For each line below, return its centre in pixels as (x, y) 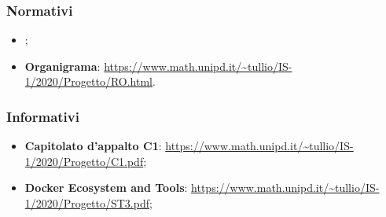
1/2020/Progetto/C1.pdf (84, 161)
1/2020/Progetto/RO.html (89, 81)
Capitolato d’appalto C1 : (93, 146)
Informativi (43, 116)
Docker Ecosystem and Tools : (106, 188)
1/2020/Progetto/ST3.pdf (87, 203)
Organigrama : (62, 66)
